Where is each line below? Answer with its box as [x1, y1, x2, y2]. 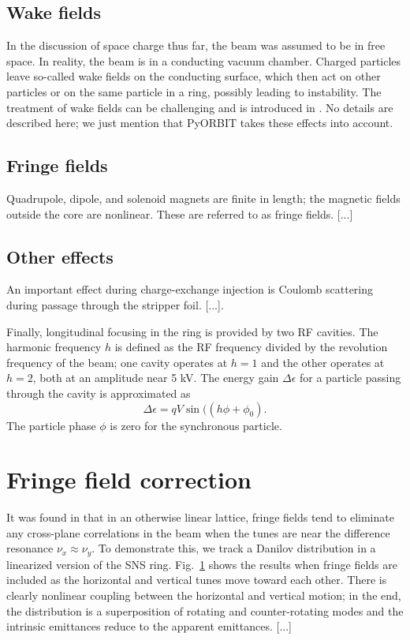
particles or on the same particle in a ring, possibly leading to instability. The [6, 83, 382, 99]
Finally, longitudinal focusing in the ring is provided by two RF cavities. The [6, 323, 378, 339]
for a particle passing [300, 369, 401, 386]
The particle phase [6, 417, 96, 433]
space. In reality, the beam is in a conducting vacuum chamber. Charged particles [6, 52, 401, 69]
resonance [6, 540, 54, 556]
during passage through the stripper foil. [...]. [6, 296, 224, 313]
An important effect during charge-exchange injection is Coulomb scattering [6, 281, 374, 298]
